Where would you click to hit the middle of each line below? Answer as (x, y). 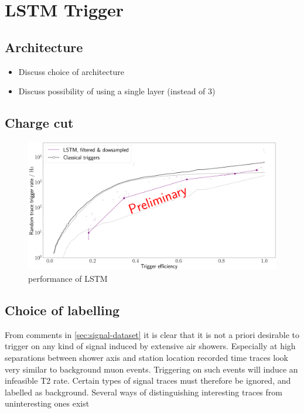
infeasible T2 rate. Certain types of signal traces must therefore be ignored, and (148, 380)
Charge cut (39, 123)
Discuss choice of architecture (71, 71)
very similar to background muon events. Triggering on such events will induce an (151, 369)
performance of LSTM (68, 279)
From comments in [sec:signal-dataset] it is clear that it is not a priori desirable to (152, 334)
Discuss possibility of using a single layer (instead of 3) (117, 91)
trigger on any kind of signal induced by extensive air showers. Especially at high (150, 346)
